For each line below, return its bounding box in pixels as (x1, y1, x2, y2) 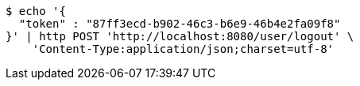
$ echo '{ (6, 5, 66, 17)
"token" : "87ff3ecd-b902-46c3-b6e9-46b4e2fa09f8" (18, 17, 341, 30)
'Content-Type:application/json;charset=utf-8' (32, 43, 335, 55)
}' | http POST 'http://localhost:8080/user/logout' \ (6, 30, 354, 43)
